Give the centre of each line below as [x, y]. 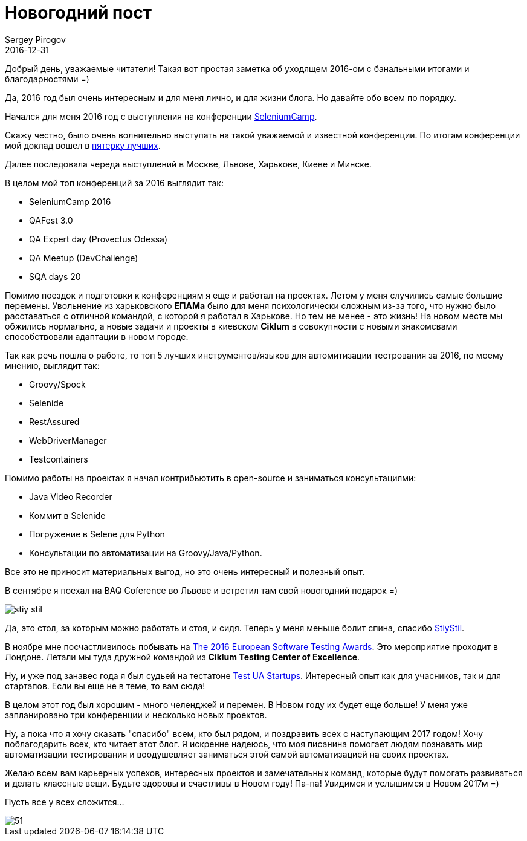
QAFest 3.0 [51, 220]
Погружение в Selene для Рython [97, 534]
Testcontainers [59, 459]
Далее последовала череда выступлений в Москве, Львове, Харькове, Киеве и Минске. [188, 164]
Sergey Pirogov [35, 39]
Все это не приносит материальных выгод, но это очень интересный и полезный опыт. [185, 571]
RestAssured [54, 421]
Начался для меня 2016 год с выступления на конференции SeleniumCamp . [161, 116]
